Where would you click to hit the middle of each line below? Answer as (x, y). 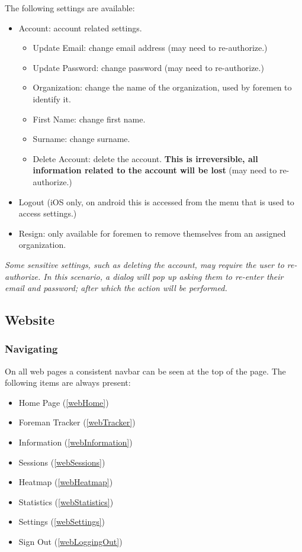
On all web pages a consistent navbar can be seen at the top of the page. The (145, 371)
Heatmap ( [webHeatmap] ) (66, 482)
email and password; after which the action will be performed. (116, 288)
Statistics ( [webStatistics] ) (66, 501)
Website (30, 320)
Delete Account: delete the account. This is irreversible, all (145, 158)
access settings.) (48, 213)
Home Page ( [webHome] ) (64, 402)
